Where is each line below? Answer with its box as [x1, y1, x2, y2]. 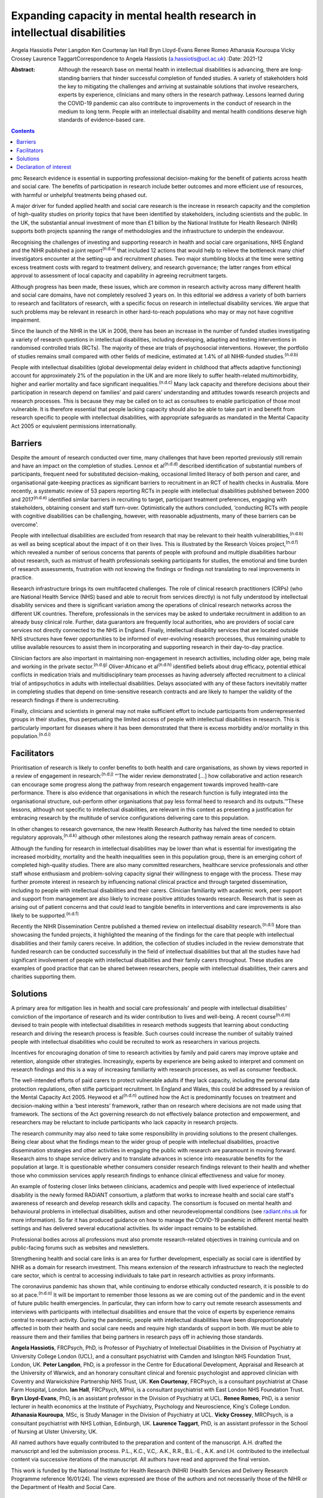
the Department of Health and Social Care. [11, 1484, 116, 1491]
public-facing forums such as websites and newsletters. [11, 1244, 150, 1251]
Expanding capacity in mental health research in [11, 9, 257, 22]
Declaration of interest [16, 164, 72, 171]
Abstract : [11, 66, 35, 73]
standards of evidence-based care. [58, 116, 145, 123]
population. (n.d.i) [11, 732, 51, 740]
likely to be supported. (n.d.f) [11, 911, 79, 919]
